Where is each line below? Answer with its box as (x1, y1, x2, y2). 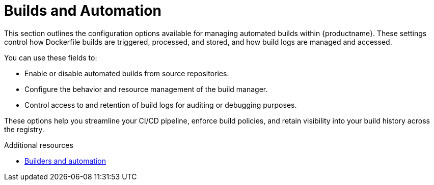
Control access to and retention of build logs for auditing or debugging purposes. (24, 100, 297, 109)
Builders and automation (24, 156, 106, 165)
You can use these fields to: (4, 53, 97, 62)
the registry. (4, 125, 44, 134)
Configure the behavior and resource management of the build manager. (24, 84, 268, 94)
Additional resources (4, 140, 73, 149)
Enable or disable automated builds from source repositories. (24, 69, 229, 78)
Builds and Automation (4, 2, 161, 19)
